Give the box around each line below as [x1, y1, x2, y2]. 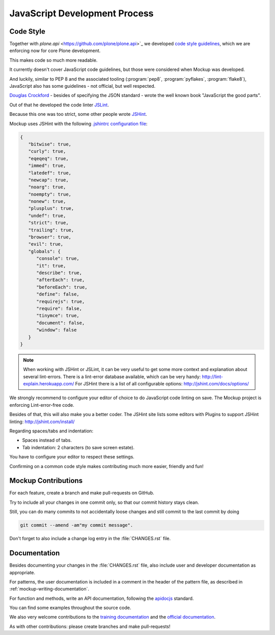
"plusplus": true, [28, 206, 74, 211]
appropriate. [9, 569, 36, 575]
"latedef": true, [28, 170, 71, 176]
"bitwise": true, [28, 141, 71, 147]
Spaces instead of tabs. [22, 437, 72, 444]
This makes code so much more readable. [9, 57, 98, 63]
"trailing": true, [28, 227, 74, 233]
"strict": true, [28, 220, 69, 226]
